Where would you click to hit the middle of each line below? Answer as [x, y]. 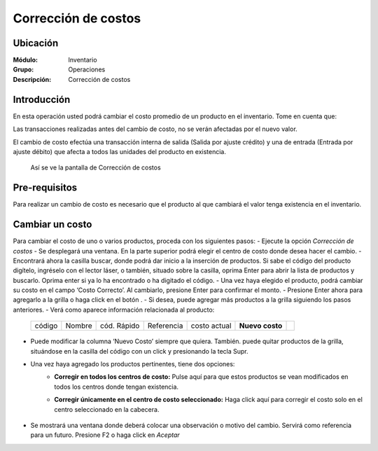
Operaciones [87, 69]
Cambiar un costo [52, 224]
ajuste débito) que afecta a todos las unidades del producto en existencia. [120, 151]
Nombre [79, 326]
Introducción [42, 99]
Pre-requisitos [45, 188]
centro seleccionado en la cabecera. [107, 409]
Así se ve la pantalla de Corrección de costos [96, 167]
